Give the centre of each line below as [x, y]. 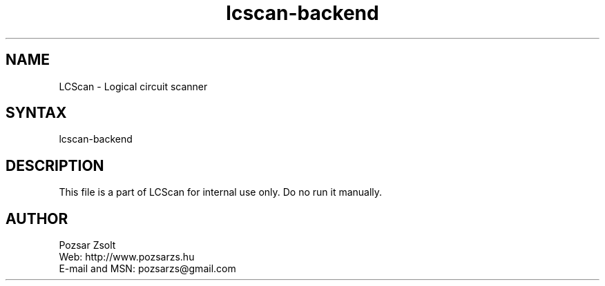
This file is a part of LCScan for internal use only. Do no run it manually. [221, 192]
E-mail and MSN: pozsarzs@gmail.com [147, 269]
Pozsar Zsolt [87, 245]
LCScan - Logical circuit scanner [133, 86]
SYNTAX [36, 113]
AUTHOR [37, 218]
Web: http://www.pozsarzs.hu [127, 257]
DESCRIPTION [55, 165]
